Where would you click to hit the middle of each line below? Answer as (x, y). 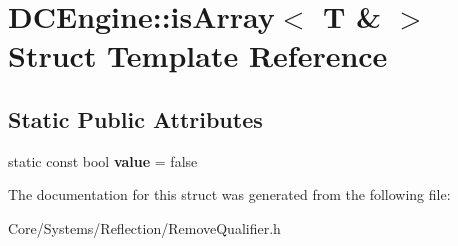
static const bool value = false (103, 160)
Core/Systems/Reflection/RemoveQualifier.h (144, 227)
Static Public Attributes (135, 118)
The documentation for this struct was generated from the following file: (229, 194)
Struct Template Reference (198, 55)
